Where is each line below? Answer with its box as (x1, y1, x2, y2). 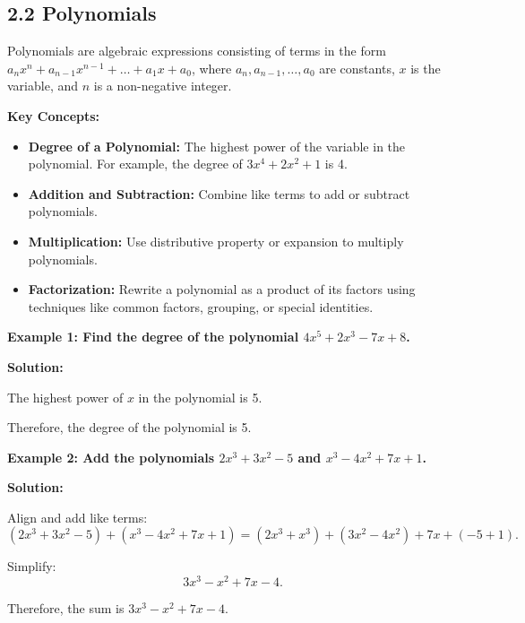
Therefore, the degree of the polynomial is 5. (7, 418, 252, 437)
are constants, (319, 58, 395, 77)
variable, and (7, 76, 79, 95)
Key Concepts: (7, 106, 100, 125)
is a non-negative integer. (93, 76, 232, 95)
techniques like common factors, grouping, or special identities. (28, 297, 374, 316)
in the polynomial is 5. (138, 387, 262, 406)
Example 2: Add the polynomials (7, 447, 215, 466)
